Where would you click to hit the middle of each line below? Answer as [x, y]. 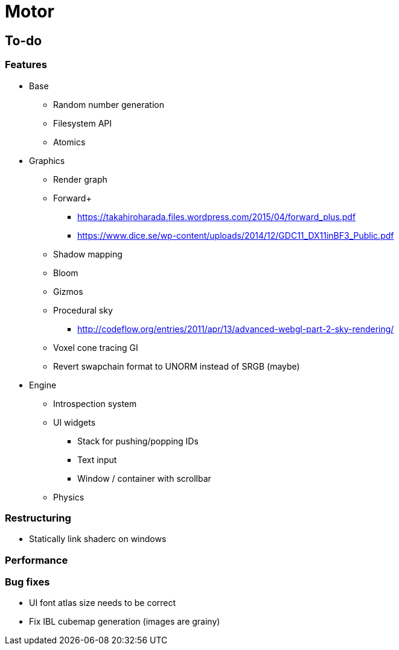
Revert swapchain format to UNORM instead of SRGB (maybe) [177, 366]
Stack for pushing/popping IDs [138, 441]
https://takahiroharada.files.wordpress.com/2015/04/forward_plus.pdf [217, 216]
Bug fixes [27, 582]
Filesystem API [83, 123]
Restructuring [38, 518]
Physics [69, 497]
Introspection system [95, 403]
